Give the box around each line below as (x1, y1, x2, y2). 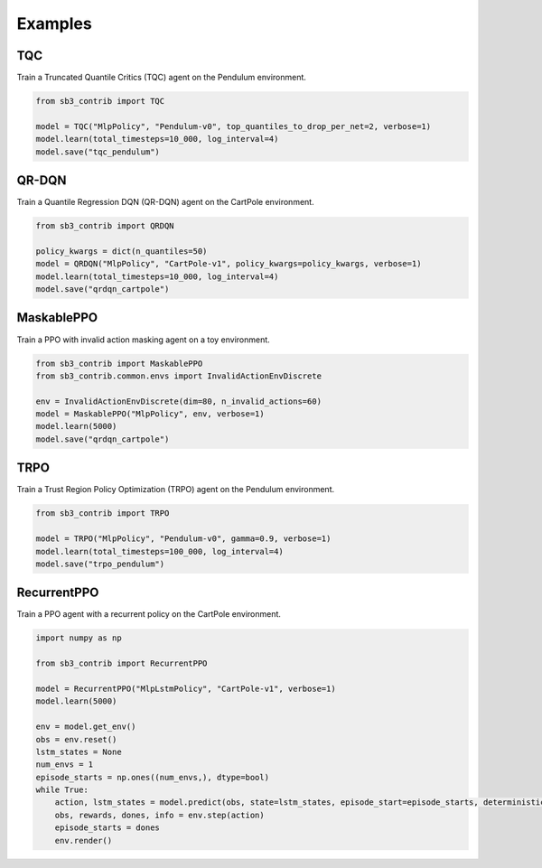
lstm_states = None (35, 746, 122, 757)
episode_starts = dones (54, 823, 160, 833)
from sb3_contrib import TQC (35, 96, 165, 107)
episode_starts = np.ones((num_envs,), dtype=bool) (35, 772, 270, 782)
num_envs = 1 (35, 760, 94, 770)
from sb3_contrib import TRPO (35, 509, 170, 518)
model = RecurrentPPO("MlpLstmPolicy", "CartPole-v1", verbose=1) (35, 683, 336, 694)
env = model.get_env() (35, 722, 136, 732)
